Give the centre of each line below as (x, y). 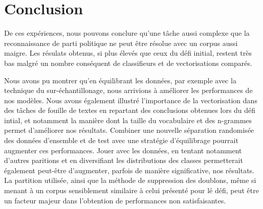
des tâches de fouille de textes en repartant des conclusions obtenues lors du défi (130, 110)
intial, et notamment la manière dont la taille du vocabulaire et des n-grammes (128, 120)
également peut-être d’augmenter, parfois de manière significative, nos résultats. (129, 170)
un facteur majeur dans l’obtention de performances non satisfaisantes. (115, 200)
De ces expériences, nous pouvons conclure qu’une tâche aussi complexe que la (127, 33)
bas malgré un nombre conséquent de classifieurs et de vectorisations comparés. (128, 63)
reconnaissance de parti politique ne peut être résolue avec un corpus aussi (121, 43)
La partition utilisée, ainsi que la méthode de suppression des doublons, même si (130, 180)
